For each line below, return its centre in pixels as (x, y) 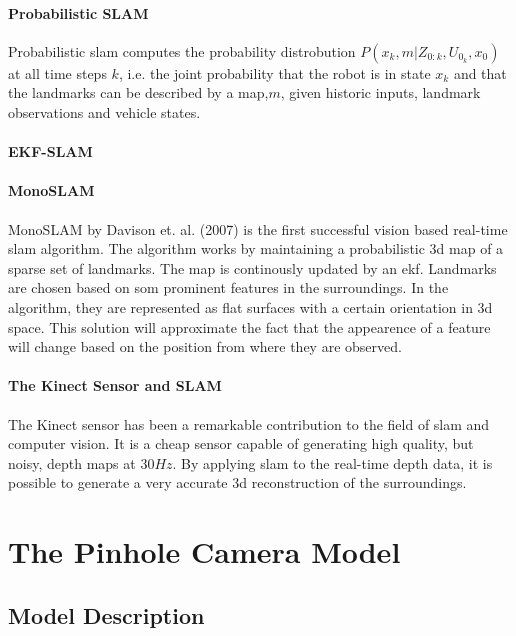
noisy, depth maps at (72, 462)
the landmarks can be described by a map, (138, 92)
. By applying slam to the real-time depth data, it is (332, 462)
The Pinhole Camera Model (204, 551)
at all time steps (57, 72)
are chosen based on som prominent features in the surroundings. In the (228, 287)
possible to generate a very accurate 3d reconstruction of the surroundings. (237, 482)
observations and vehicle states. (104, 111)
